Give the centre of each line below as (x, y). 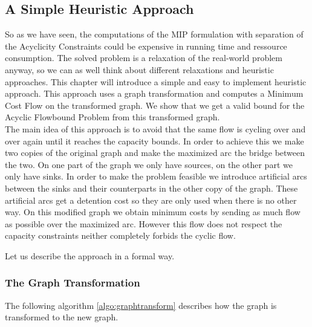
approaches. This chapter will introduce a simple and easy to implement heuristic (156, 81)
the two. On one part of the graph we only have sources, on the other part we (149, 164)
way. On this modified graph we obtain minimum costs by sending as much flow (153, 212)
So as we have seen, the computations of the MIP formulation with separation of (154, 34)
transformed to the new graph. (62, 317)
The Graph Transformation (73, 283)
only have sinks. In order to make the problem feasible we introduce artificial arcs (156, 176)
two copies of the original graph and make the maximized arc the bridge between (155, 153)
